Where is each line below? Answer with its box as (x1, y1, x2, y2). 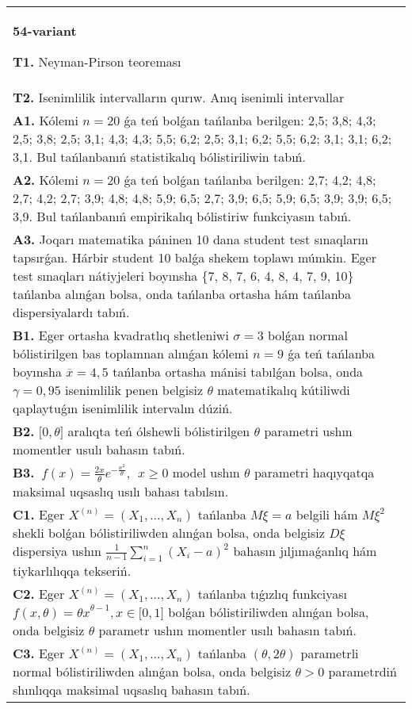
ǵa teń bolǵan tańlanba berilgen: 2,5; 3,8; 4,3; (124, 111, 376, 129)
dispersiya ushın (13, 541, 101, 560)
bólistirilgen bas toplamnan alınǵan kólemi (13, 344, 249, 362)
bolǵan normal (267, 326, 348, 344)
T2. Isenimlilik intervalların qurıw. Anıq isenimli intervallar (13, 88, 345, 106)
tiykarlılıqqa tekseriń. (13, 561, 132, 580)
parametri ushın (264, 422, 353, 440)
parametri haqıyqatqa (254, 463, 375, 481)
